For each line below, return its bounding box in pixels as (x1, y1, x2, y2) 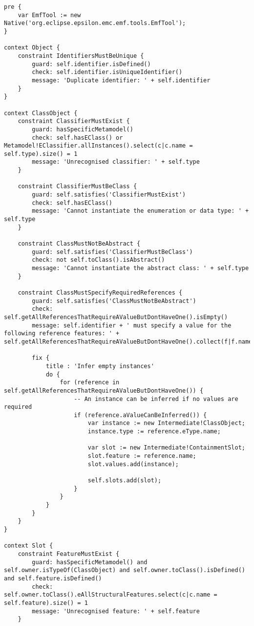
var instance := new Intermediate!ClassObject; (87, 420, 245, 427)
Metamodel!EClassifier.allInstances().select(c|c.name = (4, 142, 193, 150)
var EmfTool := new (18, 11, 81, 19)
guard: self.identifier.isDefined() (32, 60, 151, 68)
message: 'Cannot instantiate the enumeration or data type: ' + (32, 207, 249, 215)
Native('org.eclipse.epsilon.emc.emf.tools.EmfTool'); (4, 20, 186, 27)
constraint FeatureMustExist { (18, 550, 120, 557)
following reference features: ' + (4, 330, 120, 337)
